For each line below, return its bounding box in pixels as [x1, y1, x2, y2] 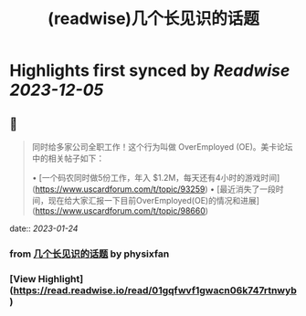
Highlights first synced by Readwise [9, 60, 290, 81]
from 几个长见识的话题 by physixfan [9, 248, 170, 260]
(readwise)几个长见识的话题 [47, 8, 260, 29]
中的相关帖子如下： [31, 153, 105, 163]
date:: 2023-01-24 [9, 223, 79, 234]
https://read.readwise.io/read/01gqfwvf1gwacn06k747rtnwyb [13, 284, 297, 297]
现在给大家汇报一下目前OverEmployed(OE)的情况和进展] [47, 195, 260, 205]
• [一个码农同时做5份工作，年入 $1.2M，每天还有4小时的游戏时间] [31, 173, 280, 183]
